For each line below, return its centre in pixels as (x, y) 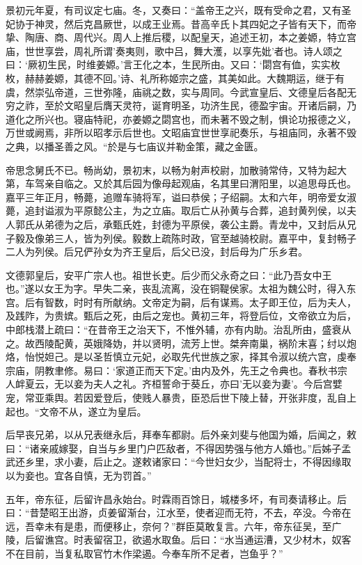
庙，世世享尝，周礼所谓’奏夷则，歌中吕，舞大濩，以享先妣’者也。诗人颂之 (174, 50)
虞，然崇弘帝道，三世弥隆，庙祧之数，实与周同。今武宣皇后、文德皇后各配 (176, 91)
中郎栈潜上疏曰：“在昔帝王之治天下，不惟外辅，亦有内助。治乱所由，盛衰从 (179, 329)
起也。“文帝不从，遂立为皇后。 (76, 411)
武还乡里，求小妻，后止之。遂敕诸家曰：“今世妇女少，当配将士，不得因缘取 (179, 462)
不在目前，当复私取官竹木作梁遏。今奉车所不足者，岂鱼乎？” (144, 553)
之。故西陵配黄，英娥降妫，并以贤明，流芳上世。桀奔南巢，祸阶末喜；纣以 (176, 343)
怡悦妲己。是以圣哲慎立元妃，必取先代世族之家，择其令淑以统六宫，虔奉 (190, 357)
